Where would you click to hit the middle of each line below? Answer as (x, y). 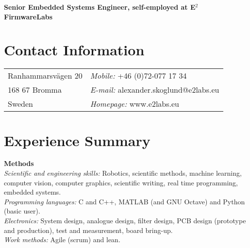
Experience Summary (77, 140)
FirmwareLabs (28, 16)
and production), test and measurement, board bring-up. (88, 230)
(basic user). (22, 211)
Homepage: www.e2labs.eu (135, 104)
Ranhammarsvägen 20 (45, 76)
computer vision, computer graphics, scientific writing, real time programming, (121, 182)
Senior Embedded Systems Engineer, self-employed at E (100, 7)
